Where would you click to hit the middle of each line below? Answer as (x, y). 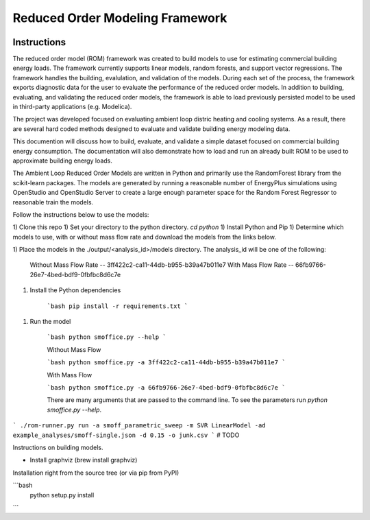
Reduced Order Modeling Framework (120, 18)
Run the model (50, 322)
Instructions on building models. (58, 447)
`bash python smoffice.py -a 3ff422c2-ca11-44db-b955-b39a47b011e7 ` (166, 363)
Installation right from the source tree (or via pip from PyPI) (96, 473)
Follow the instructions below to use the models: (81, 214)
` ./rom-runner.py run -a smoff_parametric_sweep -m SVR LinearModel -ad (139, 426)
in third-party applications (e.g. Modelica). (72, 107)
